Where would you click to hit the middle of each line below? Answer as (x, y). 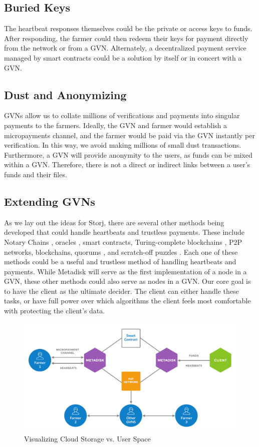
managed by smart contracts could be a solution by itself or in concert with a (123, 57)
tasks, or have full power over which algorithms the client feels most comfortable (127, 301)
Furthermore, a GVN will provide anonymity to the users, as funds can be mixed (128, 154)
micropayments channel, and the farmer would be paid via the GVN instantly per (129, 135)
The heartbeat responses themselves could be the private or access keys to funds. (128, 28)
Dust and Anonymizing (65, 94)
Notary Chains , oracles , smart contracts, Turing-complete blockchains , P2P (123, 242)
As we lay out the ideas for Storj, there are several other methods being (114, 222)
